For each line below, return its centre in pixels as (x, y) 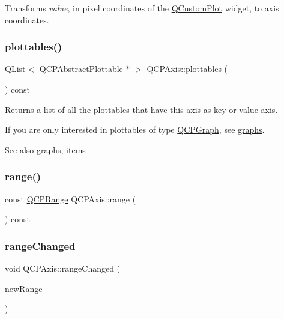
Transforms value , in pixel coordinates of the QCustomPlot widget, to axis (142, 8)
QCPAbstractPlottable (81, 69)
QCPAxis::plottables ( (187, 69)
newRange (24, 288)
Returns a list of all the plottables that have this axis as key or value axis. (141, 109)
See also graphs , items (45, 149)
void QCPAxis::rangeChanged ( (63, 268)
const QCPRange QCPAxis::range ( (71, 199)
